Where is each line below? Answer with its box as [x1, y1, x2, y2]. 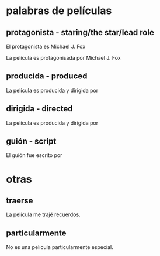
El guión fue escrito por [6, 152, 62, 159]
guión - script [6, 136, 57, 146]
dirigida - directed [6, 104, 73, 114]
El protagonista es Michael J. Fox [6, 43, 86, 50]
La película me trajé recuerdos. [6, 211, 81, 218]
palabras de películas [6, 4, 112, 18]
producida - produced [6, 71, 88, 81]
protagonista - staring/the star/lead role [6, 28, 155, 37]
